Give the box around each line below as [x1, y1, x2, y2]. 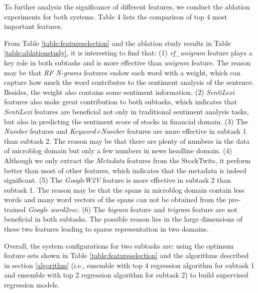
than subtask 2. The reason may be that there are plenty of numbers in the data [4, 135, 250, 146]
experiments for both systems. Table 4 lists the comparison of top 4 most [4, 11, 227, 21]
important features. [4, 21, 63, 31]
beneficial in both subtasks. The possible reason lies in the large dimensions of [4, 214, 243, 224]
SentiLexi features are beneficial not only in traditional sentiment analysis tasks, [4, 106, 249, 116]
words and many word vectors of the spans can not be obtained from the [4, 194, 226, 205]
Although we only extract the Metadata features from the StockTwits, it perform [4, 155, 251, 165]
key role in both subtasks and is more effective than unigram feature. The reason [4, 57, 251, 67]
